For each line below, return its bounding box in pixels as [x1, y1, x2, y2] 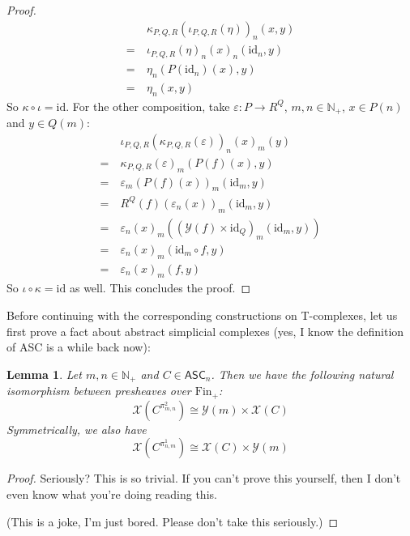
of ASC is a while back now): [6, 338, 151, 355]
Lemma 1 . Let [6, 365, 82, 382]
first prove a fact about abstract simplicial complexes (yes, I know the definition [6, 322, 404, 339]
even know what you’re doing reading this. [6, 485, 217, 502]
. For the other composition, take [66, 97, 230, 114]
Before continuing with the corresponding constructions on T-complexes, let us [6, 307, 398, 324]
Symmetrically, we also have [6, 420, 147, 437]
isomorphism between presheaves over [6, 382, 191, 399]
